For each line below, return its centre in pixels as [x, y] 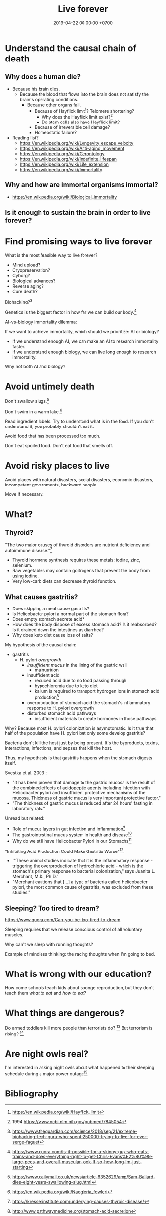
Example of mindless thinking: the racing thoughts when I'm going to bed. [80, 954]
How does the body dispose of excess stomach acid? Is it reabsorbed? [84, 625]
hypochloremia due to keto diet [66, 686]
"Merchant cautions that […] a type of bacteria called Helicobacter [80, 882]
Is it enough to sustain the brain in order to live [78, 213]
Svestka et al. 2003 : [26, 773]
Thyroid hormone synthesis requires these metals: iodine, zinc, [76, 560]
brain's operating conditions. [49, 99]
